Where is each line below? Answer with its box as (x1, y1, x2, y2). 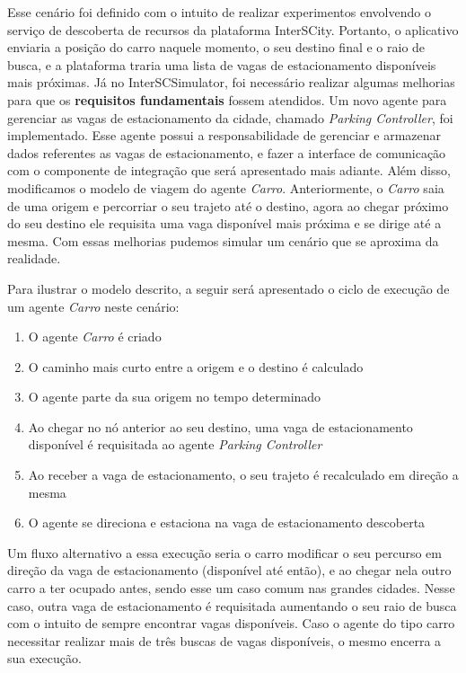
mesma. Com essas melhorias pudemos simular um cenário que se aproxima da (7, 231, 439, 250)
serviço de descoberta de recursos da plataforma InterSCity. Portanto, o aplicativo (7, 20, 459, 39)
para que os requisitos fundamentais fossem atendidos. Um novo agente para (7, 90, 447, 109)
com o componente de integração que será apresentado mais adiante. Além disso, (7, 161, 451, 180)
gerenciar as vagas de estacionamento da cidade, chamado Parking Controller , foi (7, 108, 453, 127)
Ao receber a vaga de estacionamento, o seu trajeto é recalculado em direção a (28, 465, 459, 484)
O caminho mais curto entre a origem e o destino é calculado (28, 357, 364, 376)
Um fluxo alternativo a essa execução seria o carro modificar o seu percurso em (7, 543, 442, 562)
